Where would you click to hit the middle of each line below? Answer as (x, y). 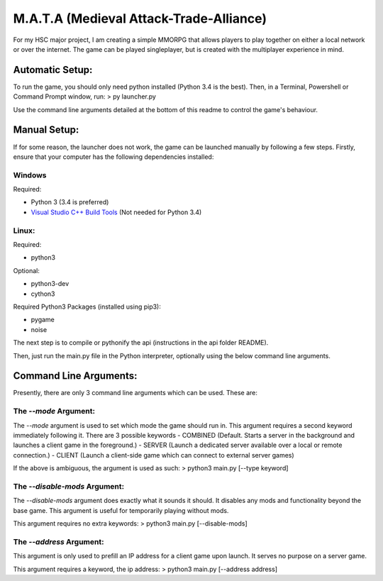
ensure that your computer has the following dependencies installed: (113, 157)
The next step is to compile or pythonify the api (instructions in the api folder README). (141, 343)
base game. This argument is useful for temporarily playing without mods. (121, 510)
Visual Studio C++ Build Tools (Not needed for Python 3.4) (116, 212)
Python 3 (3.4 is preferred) (70, 202)
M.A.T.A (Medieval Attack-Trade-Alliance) (140, 18)
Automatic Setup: (53, 70)
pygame (43, 320)
